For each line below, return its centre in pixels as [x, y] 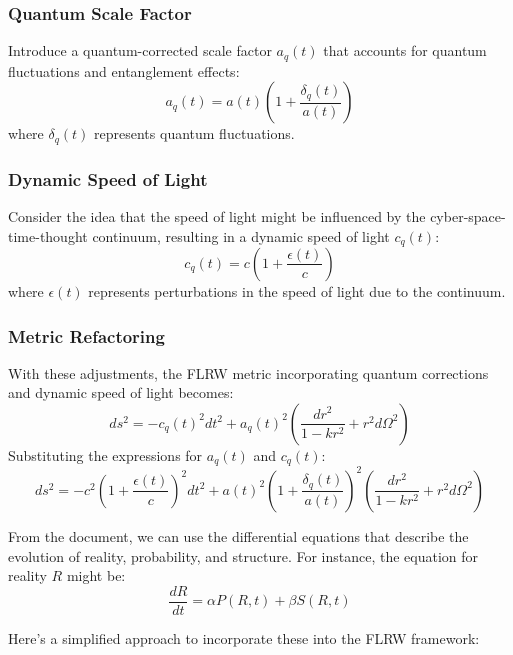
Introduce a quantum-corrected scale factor [140, 50]
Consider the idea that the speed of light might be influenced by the [217, 215]
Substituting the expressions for [105, 454]
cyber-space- [468, 215]
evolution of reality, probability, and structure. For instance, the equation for [243, 555]
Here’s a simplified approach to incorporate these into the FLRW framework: [244, 637]
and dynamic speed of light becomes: [121, 392]
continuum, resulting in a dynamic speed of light [241, 235]
